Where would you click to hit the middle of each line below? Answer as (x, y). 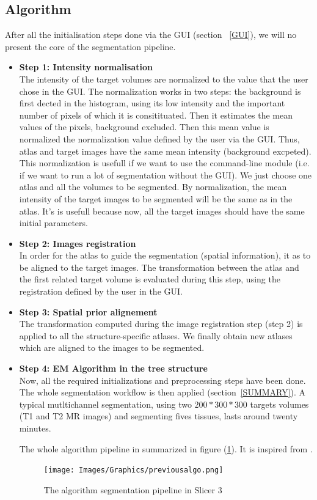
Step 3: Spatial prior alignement (88, 311)
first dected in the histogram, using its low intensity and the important (152, 103)
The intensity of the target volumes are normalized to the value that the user (164, 79)
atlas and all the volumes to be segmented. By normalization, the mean (153, 187)
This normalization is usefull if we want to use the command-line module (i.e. (164, 163)
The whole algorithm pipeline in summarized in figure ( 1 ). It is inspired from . (166, 448)
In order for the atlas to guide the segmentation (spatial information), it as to (165, 255)
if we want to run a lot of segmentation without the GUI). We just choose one (166, 175)
